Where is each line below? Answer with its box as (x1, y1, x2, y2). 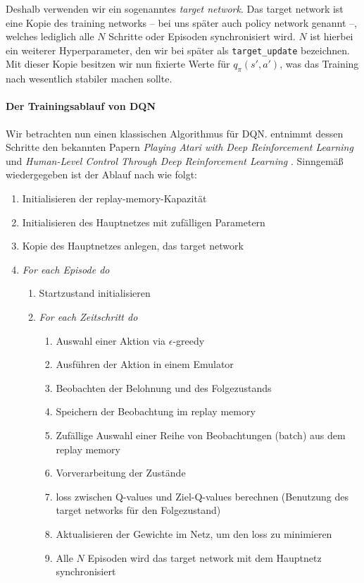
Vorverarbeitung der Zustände (56, 465, 186, 480)
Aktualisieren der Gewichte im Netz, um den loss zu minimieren (56, 526, 332, 541)
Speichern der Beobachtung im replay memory (56, 404, 256, 419)
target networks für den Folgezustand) (56, 503, 221, 517)
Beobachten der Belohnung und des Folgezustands (56, 380, 272, 395)
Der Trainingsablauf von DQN (6, 99, 156, 113)
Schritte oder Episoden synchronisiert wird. (108, 29, 296, 44)
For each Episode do (22, 262, 110, 276)
